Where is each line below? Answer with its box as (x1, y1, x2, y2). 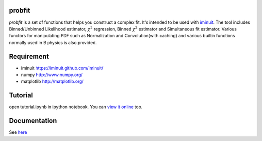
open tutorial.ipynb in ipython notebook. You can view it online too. (9, 104, 143, 110)
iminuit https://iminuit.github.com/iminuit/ (21, 65, 104, 71)
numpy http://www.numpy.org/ (21, 72, 82, 78)
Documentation (9, 117, 57, 125)
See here (9, 129, 27, 135)
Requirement (9, 52, 49, 61)
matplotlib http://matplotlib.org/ (21, 78, 84, 84)
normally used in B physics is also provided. (9, 39, 97, 46)
